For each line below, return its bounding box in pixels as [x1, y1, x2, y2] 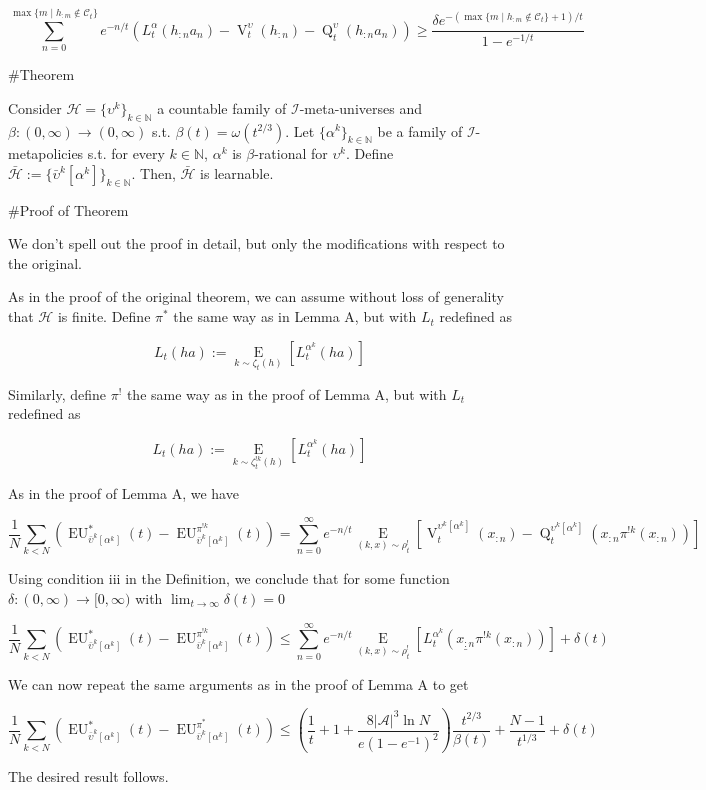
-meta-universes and [299, 97, 422, 118]
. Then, [131, 162, 176, 183]
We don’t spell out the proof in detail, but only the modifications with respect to [8, 233, 505, 254]
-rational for [254, 143, 328, 164]
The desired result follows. [8, 766, 169, 787]
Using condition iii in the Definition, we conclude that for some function [8, 568, 450, 589]
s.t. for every [87, 143, 165, 164]
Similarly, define [8, 383, 107, 404]
